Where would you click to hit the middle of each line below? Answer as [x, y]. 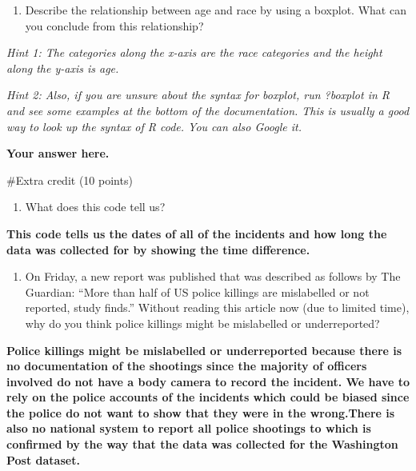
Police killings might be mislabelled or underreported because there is [204, 350]
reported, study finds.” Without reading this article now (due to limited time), [217, 307]
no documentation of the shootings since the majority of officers [187, 366]
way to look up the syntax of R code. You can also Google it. [154, 126]
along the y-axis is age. [63, 68]
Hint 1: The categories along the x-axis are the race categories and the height [194, 52]
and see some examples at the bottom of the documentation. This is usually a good [208, 110]
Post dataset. [43, 459]
